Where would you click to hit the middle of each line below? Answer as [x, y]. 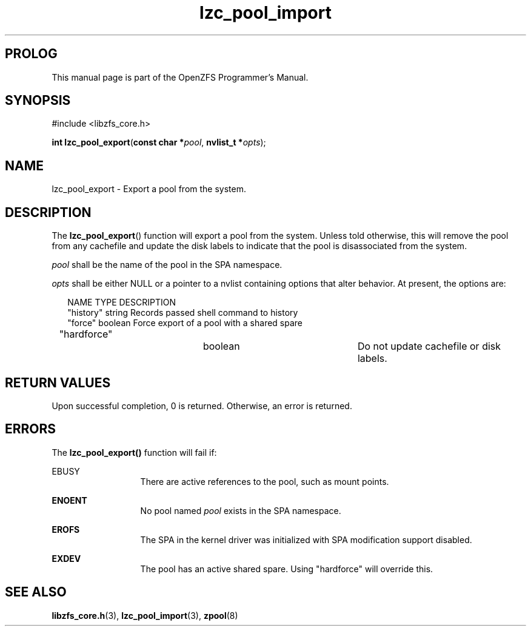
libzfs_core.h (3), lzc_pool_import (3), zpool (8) [145, 615]
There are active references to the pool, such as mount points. [265, 481]
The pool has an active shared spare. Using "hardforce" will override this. [287, 569]
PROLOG [31, 54]
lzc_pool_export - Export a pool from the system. [149, 189]
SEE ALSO [36, 592]
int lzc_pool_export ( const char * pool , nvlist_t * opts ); [159, 142]
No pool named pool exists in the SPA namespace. [241, 510]
